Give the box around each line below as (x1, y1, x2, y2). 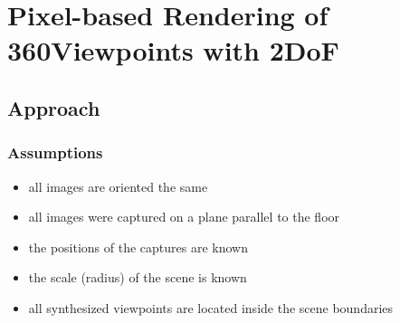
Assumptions (7, 141, 103, 164)
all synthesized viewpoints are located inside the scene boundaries (28, 298, 394, 317)
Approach (7, 93, 100, 121)
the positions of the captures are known (28, 237, 248, 256)
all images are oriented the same (28, 176, 208, 195)
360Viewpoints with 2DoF (7, 32, 339, 69)
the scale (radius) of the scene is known (28, 268, 247, 287)
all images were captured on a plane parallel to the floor (28, 207, 340, 226)
